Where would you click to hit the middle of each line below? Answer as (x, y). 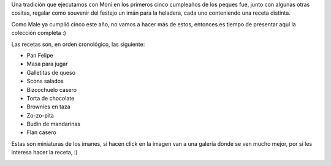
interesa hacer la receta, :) (44, 153)
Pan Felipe (40, 55)
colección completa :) (39, 33)
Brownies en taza (48, 107)
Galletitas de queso (51, 72)
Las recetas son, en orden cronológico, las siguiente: (78, 44)
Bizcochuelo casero (51, 89)
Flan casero (41, 132)
